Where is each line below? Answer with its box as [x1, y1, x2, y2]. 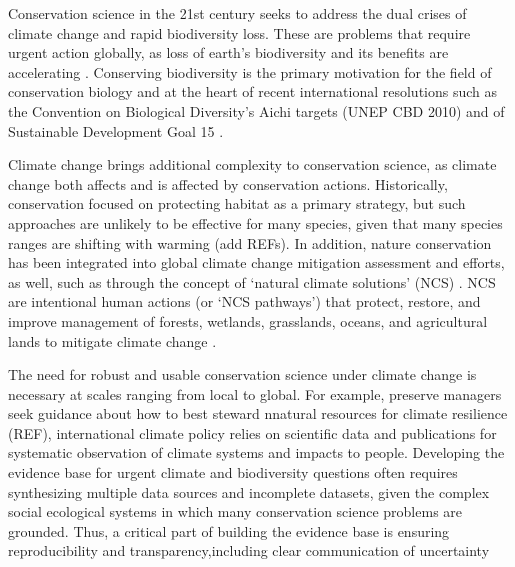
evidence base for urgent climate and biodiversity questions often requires [8, 462, 458, 483]
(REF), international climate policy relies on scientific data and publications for [8, 422, 497, 443]
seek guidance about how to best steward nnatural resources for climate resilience [8, 403, 508, 424]
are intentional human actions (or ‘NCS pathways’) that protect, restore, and [8, 291, 481, 312]
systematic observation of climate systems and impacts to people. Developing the [8, 442, 505, 463]
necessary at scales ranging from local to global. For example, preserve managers [8, 383, 502, 404]
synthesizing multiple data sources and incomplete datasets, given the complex [8, 481, 490, 502]
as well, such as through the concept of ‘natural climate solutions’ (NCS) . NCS [8, 271, 496, 292]
